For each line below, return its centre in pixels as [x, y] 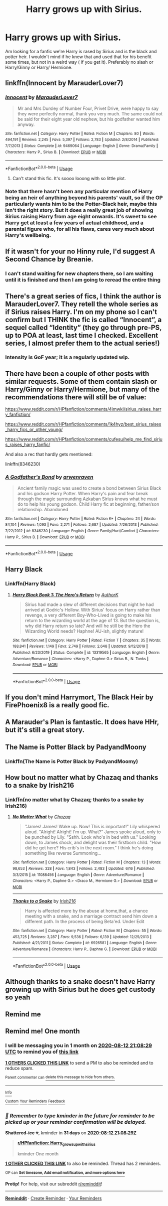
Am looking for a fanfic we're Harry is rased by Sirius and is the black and [81, 51]
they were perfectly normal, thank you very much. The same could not [90, 113]
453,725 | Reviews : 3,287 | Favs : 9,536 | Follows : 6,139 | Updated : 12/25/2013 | [82, 937]
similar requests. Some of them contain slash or [81, 382]
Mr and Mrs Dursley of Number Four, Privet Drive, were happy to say [88, 108]
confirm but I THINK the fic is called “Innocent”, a [83, 320]
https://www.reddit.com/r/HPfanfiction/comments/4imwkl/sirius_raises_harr [83, 409]
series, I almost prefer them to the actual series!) [82, 343]
